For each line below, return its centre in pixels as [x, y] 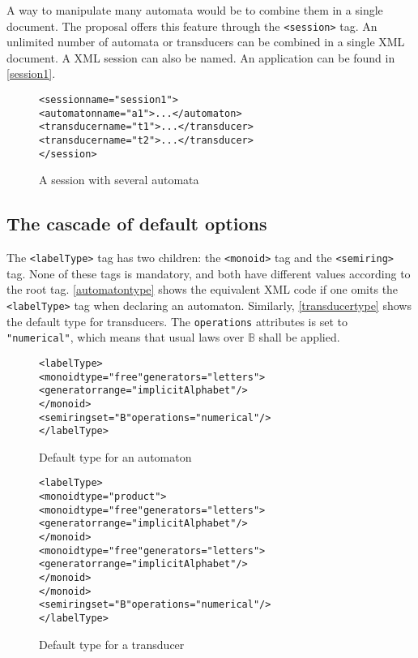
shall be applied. [299, 337]
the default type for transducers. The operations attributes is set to [177, 321]
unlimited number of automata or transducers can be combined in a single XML [206, 42]
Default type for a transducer [112, 644]
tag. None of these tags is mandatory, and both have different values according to [209, 273]
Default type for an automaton [115, 456]
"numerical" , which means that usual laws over [126, 337]
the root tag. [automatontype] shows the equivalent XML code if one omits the [203, 289]
